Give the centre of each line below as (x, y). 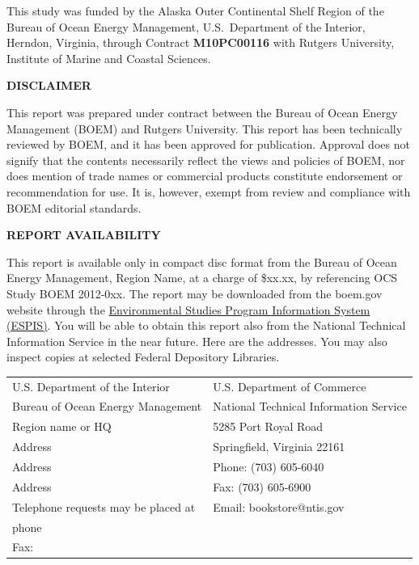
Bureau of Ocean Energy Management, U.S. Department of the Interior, (186, 26)
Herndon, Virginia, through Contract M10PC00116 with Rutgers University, (201, 42)
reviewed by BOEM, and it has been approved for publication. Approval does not (208, 144)
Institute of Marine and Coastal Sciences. (109, 58)
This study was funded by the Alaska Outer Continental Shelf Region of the (195, 11)
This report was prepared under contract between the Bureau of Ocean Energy (202, 112)
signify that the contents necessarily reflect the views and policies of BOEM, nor (206, 160)
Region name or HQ (62, 426)
